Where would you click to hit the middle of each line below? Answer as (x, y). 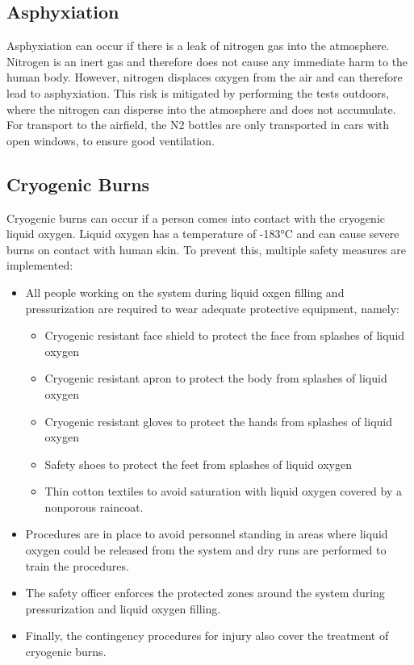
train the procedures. (77, 565)
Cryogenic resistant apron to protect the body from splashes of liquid (216, 378)
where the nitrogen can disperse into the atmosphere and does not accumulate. (201, 109)
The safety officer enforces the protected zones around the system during (205, 593)
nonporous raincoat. (94, 506)
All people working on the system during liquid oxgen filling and (185, 292)
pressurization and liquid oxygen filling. (123, 608)
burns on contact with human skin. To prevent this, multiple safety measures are (206, 249)
